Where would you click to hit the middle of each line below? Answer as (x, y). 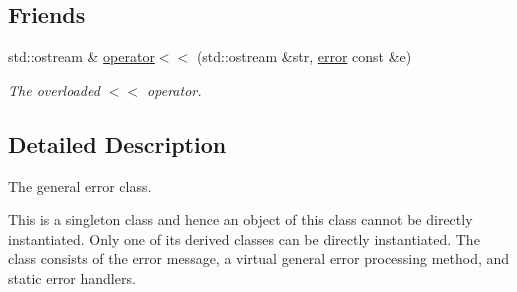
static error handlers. (72, 277)
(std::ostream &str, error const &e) (304, 56)
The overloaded (54, 89)
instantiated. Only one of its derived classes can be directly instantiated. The (244, 238)
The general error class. (80, 185)
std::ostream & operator (81, 56)
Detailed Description (117, 143)
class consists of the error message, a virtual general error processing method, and (259, 258)
